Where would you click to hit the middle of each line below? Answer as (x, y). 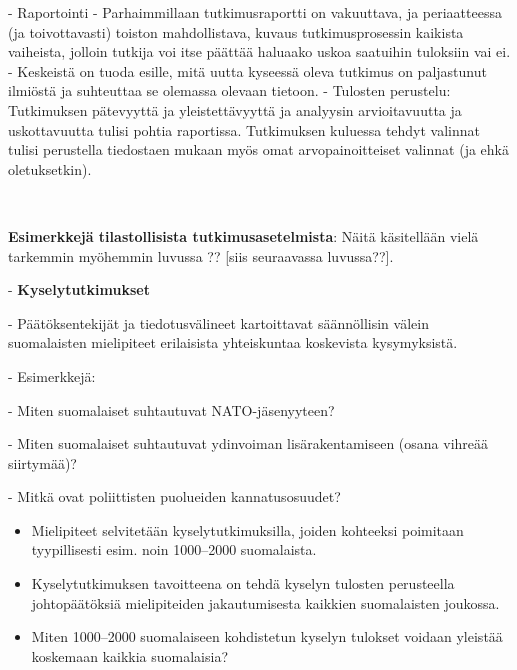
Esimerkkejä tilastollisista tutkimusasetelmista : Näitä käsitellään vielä (243, 235)
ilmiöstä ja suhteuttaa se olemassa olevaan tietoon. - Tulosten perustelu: (229, 90)
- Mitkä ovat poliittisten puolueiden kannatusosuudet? (174, 496)
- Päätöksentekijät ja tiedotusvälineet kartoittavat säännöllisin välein (218, 322)
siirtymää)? (42, 462)
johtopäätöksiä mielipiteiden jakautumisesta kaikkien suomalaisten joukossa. (265, 602)
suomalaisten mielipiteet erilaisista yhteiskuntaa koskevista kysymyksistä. (233, 342)
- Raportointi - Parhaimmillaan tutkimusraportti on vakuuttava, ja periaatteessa (255, 12)
